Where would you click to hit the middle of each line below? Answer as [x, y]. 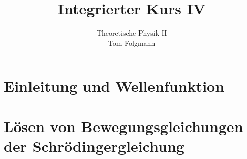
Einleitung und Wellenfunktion [114, 86]
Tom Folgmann [132, 42]
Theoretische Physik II [132, 33]
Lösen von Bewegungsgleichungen [123, 126]
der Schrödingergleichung [94, 146]
